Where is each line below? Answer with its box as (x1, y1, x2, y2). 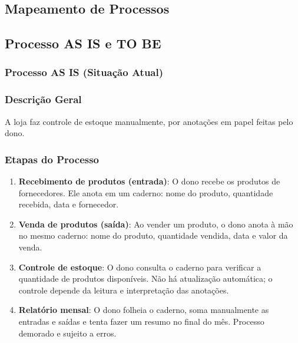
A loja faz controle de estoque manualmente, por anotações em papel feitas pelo (5, 115, 293, 127)
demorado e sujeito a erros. (18, 326, 117, 339)
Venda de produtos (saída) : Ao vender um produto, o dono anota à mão (18, 217, 293, 230)
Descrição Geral (5, 92, 82, 107)
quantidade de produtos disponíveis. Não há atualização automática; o (18, 272, 273, 285)
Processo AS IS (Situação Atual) (5, 65, 164, 80)
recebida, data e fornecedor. (18, 198, 119, 210)
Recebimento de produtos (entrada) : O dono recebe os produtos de (18, 175, 280, 187)
